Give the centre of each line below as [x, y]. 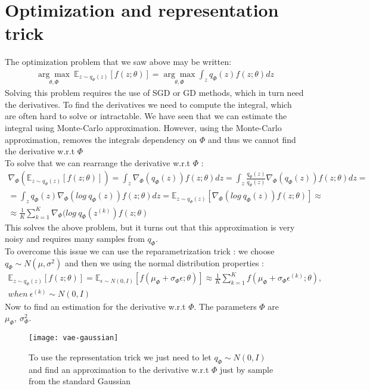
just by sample [247, 369]
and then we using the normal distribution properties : [164, 262]
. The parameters [225, 306]
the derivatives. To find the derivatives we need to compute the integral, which [148, 104]
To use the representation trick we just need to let [120, 357]
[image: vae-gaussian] [74, 338]
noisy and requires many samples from [75, 239]
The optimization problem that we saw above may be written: [118, 62]
